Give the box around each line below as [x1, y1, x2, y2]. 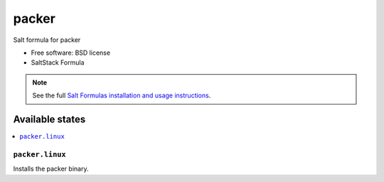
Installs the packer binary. [13, 164, 89, 173]
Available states [13, 113, 86, 125]
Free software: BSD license [31, 48, 110, 57]
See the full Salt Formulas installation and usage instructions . [32, 91, 211, 100]
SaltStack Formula [31, 58, 85, 67]
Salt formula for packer [13, 36, 81, 44]
